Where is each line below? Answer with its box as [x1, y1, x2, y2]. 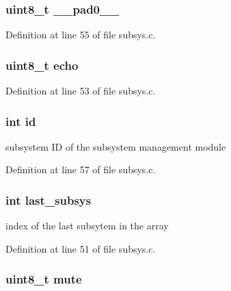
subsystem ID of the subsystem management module [5, 139, 226, 153]
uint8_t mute [5, 270, 82, 288]
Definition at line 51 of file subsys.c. [5, 241, 156, 255]
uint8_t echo [5, 56, 79, 73]
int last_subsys [5, 191, 92, 208]
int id [5, 112, 36, 129]
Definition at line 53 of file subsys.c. [5, 84, 156, 98]
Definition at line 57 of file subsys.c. [5, 162, 156, 177]
